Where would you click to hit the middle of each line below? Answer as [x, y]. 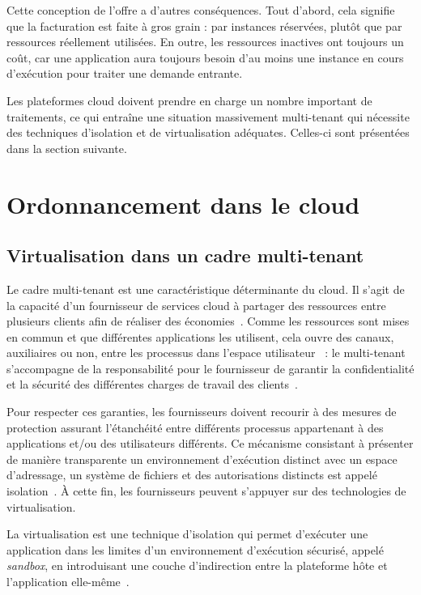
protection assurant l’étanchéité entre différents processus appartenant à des [195, 427]
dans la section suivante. [67, 148]
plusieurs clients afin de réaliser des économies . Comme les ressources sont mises [208, 321]
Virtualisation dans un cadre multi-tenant [185, 255]
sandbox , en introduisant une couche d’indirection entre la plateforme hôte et [197, 565]
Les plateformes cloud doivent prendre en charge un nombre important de [189, 100]
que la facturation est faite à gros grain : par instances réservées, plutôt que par [204, 25]
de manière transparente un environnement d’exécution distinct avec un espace [202, 459]
